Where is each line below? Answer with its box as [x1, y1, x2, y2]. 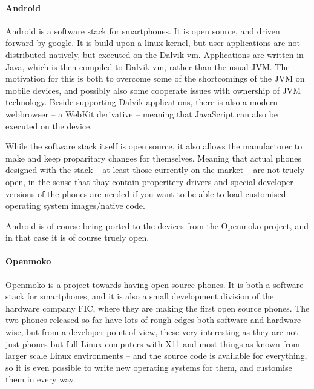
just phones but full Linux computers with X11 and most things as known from [5, 337, 300, 350]
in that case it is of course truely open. [5, 231, 149, 244]
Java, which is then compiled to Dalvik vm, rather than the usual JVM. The [5, 60, 290, 73]
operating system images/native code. [5, 199, 145, 212]
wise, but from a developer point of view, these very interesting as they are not [5, 325, 298, 338]
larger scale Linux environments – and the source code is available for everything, [5, 349, 307, 362]
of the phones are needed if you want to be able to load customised [38, 187, 286, 200]
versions [5, 187, 35, 200]
